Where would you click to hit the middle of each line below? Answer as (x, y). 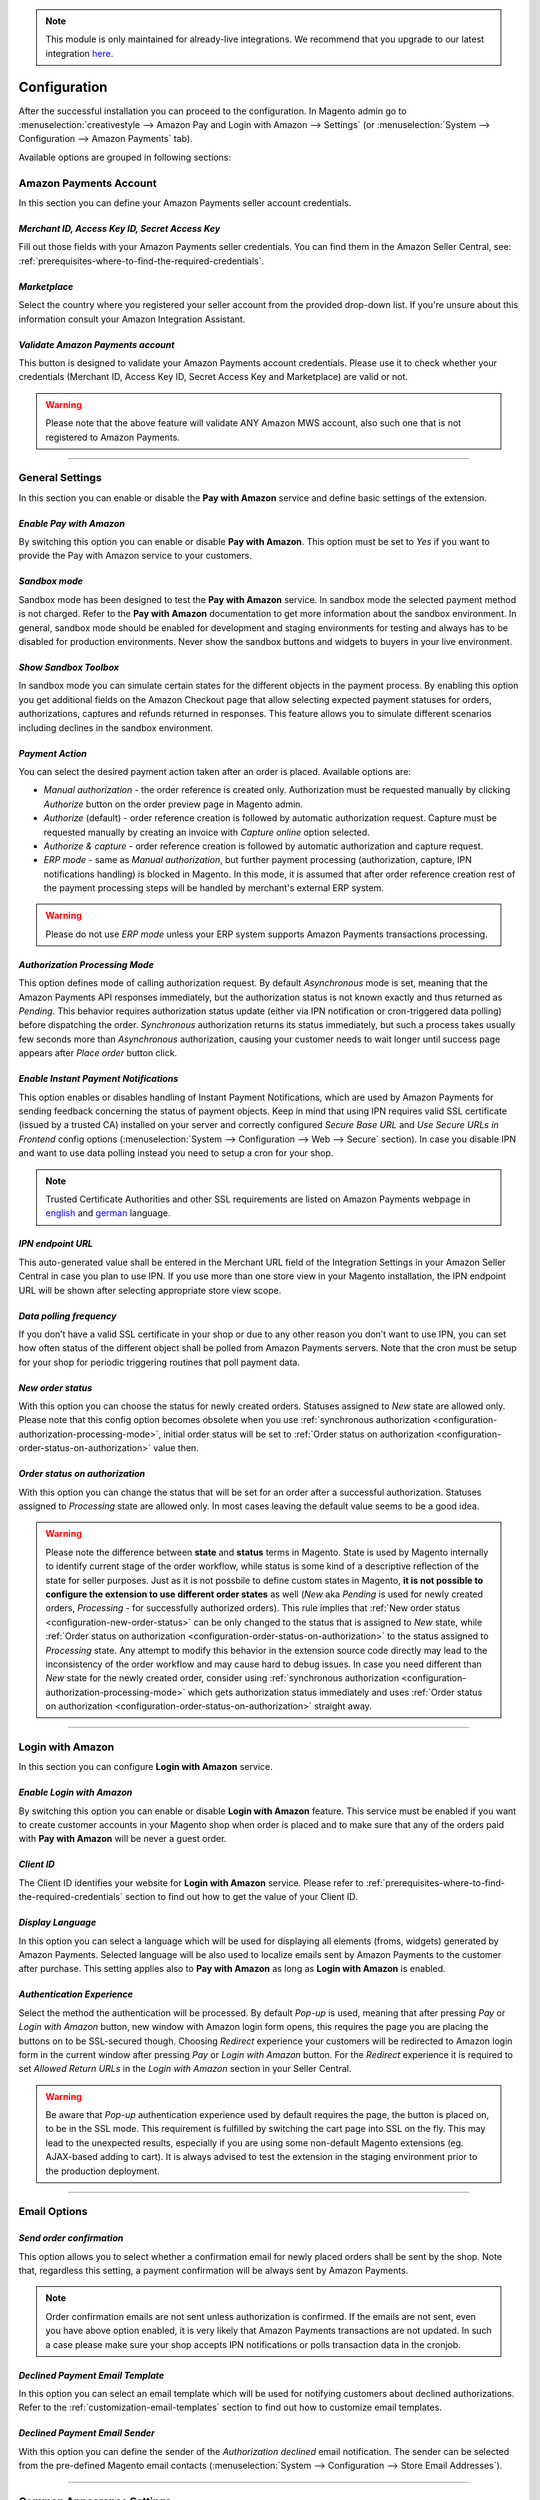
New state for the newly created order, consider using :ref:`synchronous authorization (222, 1678)
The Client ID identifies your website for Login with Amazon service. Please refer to (191, 1882)
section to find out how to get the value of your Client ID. (242, 1897)
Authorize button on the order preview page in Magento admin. (173, 804)
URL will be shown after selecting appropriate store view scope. (150, 1290)
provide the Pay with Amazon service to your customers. (135, 556)
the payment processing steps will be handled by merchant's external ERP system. (213, 888)
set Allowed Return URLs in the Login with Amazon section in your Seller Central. (185, 2069)
